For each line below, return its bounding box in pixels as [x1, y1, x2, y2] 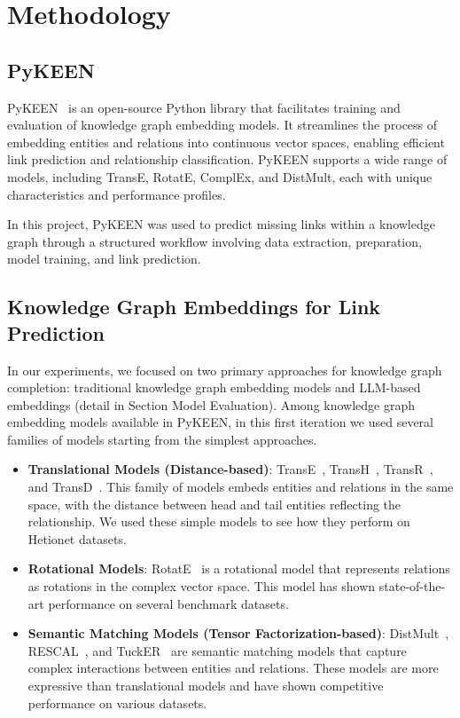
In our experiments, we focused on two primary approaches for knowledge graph [7, 360, 442, 379]
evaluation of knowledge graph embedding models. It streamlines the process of [7, 115, 438, 134]
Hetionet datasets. [27, 529, 127, 548]
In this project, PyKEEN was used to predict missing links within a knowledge [7, 215, 435, 233]
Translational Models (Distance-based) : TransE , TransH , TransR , [27, 460, 433, 478]
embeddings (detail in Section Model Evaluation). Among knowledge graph [7, 395, 416, 414]
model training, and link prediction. [7, 249, 201, 268]
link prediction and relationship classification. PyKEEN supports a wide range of [7, 150, 448, 169]
